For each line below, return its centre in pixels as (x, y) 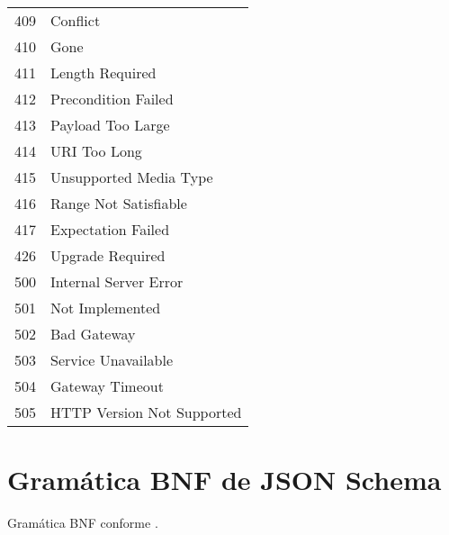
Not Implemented (106, 308)
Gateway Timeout (107, 386)
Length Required (103, 73)
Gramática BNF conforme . (83, 523)
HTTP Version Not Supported (146, 412)
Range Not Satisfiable (119, 203)
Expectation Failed (110, 229)
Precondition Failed (112, 99)
